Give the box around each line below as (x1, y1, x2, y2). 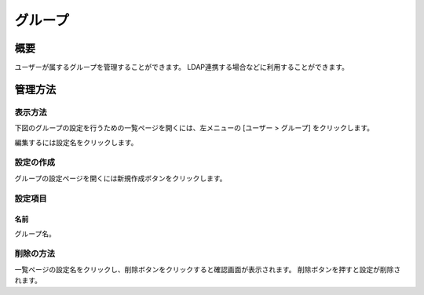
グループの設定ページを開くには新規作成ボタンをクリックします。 (14, 173, 227, 183)
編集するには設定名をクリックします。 (14, 137, 138, 147)
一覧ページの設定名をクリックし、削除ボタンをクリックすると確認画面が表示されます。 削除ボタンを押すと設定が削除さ (14, 264, 401, 274)
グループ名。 (14, 228, 57, 239)
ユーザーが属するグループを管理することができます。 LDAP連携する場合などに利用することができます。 (14, 63, 349, 72)
